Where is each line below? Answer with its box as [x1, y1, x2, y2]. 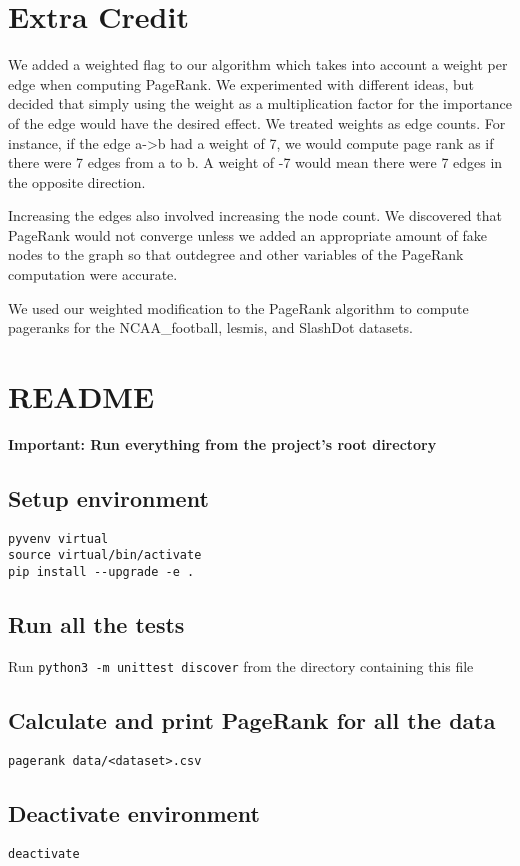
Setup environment [8, 482, 209, 513]
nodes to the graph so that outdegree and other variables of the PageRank [8, 244, 464, 265]
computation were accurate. [8, 264, 178, 285]
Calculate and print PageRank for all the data [8, 704, 496, 735]
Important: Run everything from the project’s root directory [8, 433, 437, 454]
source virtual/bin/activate [8, 548, 202, 563]
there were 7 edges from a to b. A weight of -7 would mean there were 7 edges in [8, 152, 503, 173]
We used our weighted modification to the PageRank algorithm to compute [8, 297, 469, 318]
